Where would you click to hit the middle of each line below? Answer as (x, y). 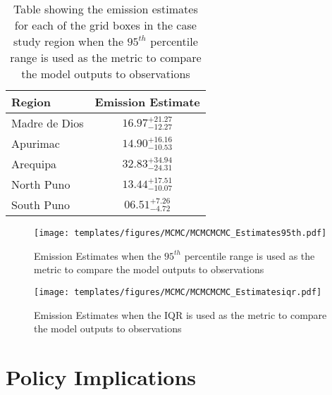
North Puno (41, 184)
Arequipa (34, 164)
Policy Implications (101, 376)
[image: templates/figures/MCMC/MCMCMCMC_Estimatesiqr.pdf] (178, 292)
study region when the (68, 41)
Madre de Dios (48, 123)
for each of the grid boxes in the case (105, 25)
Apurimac (36, 143)
